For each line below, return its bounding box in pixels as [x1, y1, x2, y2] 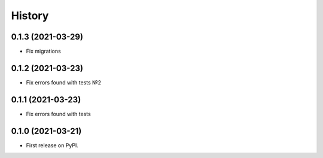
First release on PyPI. [26, 141, 79, 149]
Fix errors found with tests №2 [26, 78, 102, 86]
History [11, 9, 49, 22]
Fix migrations [26, 48, 61, 55]
